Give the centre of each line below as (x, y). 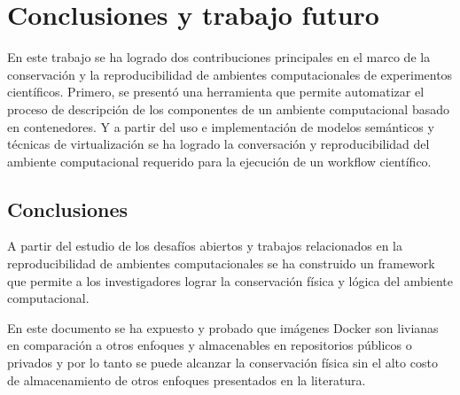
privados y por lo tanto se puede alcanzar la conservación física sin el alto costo (222, 363)
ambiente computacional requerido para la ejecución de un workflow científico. (219, 161)
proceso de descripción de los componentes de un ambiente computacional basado (228, 108)
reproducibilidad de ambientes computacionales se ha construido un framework (221, 263)
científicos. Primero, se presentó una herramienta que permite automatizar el (216, 92)
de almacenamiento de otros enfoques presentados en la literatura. (187, 380)
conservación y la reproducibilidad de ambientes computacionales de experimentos (230, 74)
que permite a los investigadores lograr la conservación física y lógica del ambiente (230, 280)
